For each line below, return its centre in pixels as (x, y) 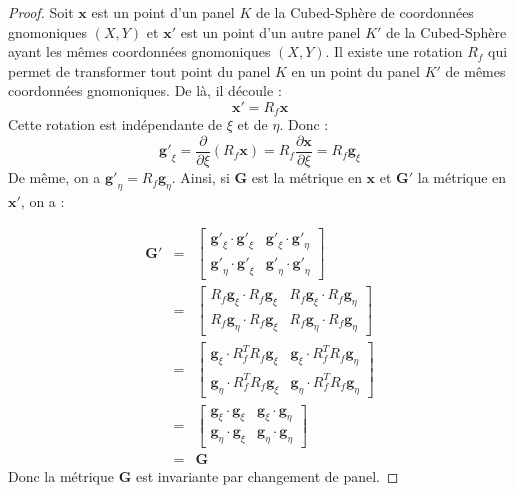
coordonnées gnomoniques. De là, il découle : (145, 90)
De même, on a (54, 177)
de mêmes (475, 70)
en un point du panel (355, 70)
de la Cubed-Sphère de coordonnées (364, 12)
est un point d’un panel (163, 12)
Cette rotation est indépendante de (115, 124)
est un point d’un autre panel (270, 31)
